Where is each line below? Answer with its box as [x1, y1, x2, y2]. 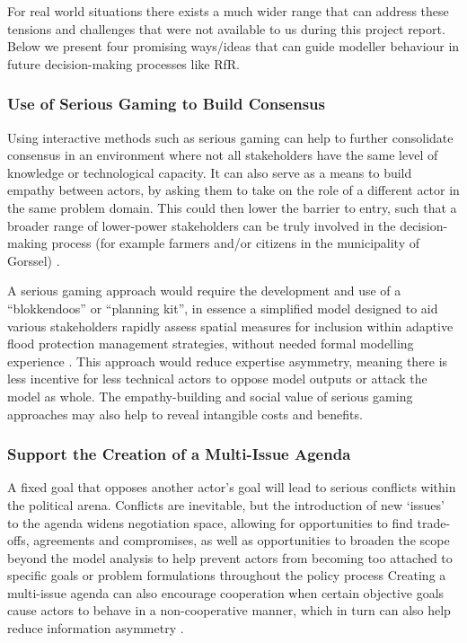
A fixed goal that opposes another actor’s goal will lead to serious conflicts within [7, 478, 456, 497]
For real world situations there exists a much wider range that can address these [7, 2, 449, 20]
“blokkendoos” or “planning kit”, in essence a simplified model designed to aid [7, 298, 438, 317]
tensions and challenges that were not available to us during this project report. [7, 19, 445, 38]
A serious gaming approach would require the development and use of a [7, 281, 401, 300]
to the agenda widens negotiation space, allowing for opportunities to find [7, 513, 413, 532]
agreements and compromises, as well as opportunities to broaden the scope [33, 531, 450, 550]
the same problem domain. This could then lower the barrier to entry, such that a [7, 198, 457, 216]
